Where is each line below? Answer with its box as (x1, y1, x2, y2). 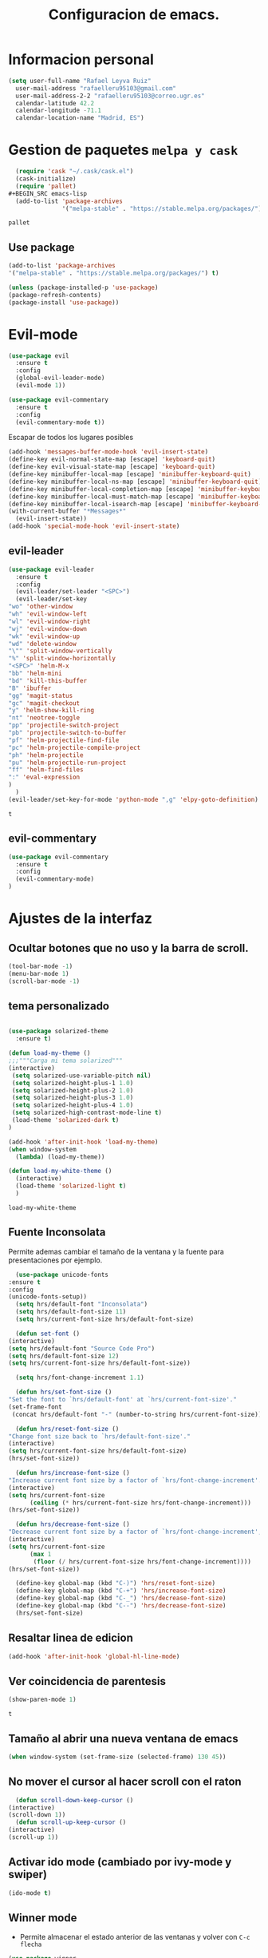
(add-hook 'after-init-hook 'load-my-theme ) (8, 1138, 159, 1146)
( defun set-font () (15, 1330, 81, 1338)
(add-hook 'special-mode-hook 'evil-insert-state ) (8, 522, 180, 530)
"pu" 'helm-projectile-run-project (8, 759, 127, 767)
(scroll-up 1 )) (8, 1833, 59, 1841)
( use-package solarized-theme (8, 1028, 109, 1036)
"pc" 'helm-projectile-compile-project (8, 743, 141, 751)
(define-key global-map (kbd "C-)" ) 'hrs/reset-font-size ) (15, 1579, 216, 1587)
